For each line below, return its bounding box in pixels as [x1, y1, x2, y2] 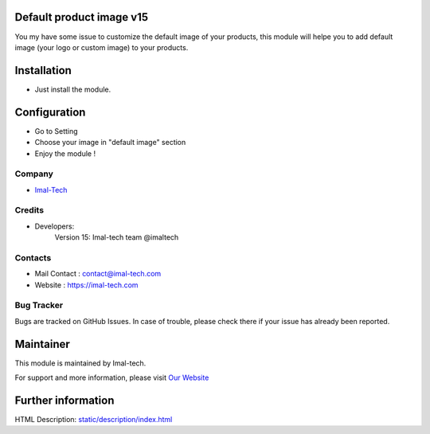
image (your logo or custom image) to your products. [14, 42, 189, 52]
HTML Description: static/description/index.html [14, 415, 173, 424]
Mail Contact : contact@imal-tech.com [34, 269, 162, 279]
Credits [14, 205, 44, 216]
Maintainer [14, 337, 71, 350]
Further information [14, 393, 115, 407]
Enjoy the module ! [34, 148, 96, 158]
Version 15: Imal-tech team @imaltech [54, 233, 179, 242]
